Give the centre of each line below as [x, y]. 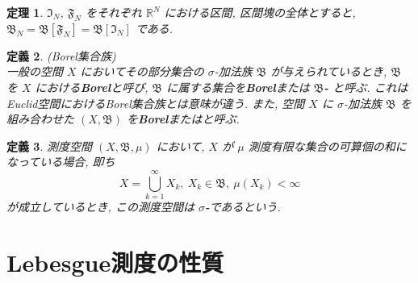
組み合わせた [40, 119]
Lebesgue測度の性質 [115, 262]
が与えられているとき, [329, 71]
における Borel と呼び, [92, 87]
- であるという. [242, 207]
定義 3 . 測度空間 [49, 146]
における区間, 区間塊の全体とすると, [260, 12]
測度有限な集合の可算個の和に [327, 146]
